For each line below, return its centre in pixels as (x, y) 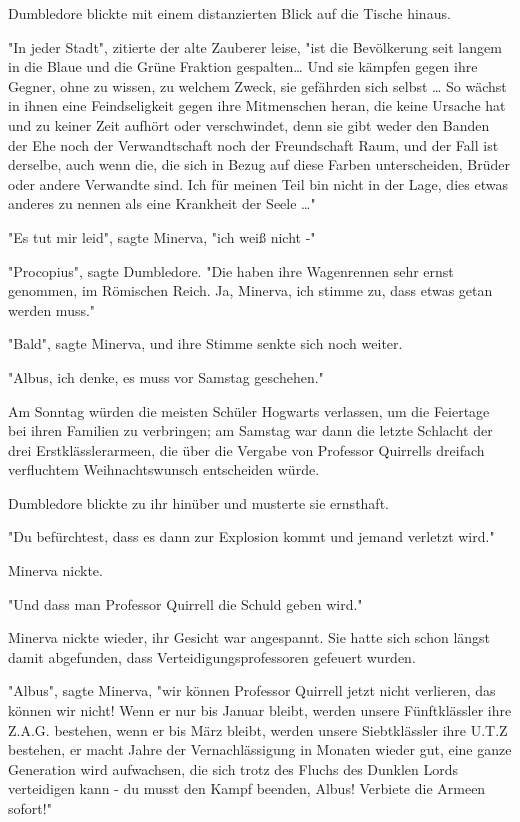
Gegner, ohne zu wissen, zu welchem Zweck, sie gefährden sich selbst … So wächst (257, 85)
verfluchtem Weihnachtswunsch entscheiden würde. (164, 469)
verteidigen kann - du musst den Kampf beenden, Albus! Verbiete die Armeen (247, 788)
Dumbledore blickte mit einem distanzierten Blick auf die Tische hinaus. (229, 13)
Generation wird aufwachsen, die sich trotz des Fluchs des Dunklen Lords (233, 768)
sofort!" (30, 808)
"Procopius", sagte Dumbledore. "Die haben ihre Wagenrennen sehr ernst (231, 270)
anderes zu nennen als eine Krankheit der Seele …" (162, 203)
